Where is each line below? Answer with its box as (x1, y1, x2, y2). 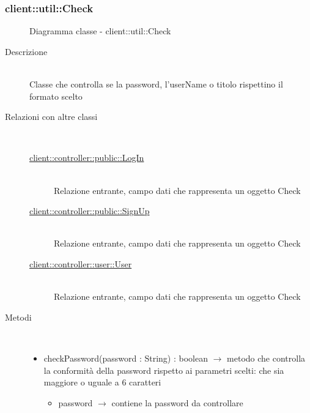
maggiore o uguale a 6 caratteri (43, 376, 161, 389)
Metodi (5, 310, 32, 323)
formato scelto (29, 89, 83, 102)
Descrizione (5, 45, 48, 58)
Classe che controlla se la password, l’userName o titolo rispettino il (29, 78, 283, 90)
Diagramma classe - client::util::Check (29, 24, 171, 37)
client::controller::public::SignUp (29, 204, 150, 217)
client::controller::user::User (29, 257, 132, 270)
